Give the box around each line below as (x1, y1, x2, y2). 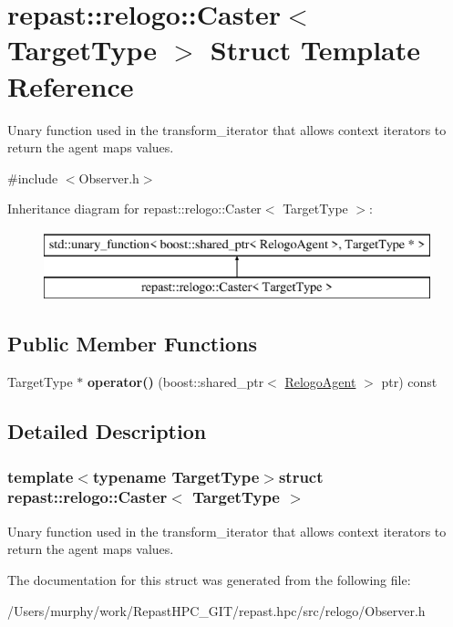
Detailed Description (7, 417, 207, 445)
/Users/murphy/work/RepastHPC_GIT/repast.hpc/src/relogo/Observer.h (7, 601, 426, 620)
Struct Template (210, 31, 420, 68)
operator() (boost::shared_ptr (87, 372, 264, 392)
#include (7, 168, 58, 187)
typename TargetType (92, 465, 260, 487)
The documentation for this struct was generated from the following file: (7, 570, 411, 589)
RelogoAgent (284, 372, 356, 392)
